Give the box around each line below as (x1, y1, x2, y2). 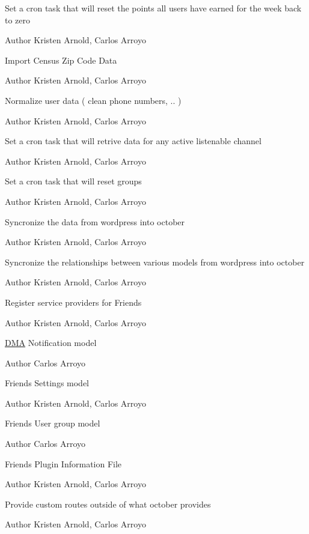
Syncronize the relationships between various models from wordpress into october (5, 255, 305, 268)
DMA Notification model (5, 336, 97, 349)
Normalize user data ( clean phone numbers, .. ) (5, 94, 182, 106)
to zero (5, 13, 31, 26)
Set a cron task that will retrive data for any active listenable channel (5, 135, 262, 147)
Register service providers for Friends (5, 296, 142, 308)
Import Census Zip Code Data (5, 53, 117, 66)
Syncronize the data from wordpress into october (5, 215, 185, 228)
